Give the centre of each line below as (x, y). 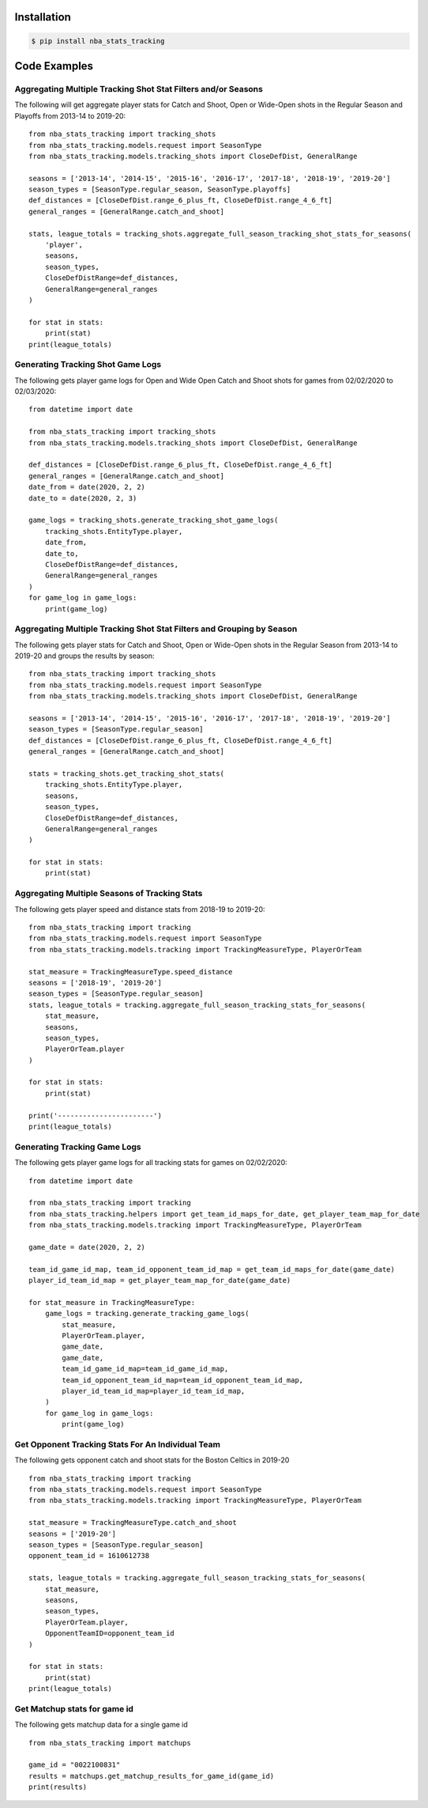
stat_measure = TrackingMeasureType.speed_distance (131, 972)
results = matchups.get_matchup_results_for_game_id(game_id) (152, 1776)
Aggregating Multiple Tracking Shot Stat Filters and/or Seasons (139, 89)
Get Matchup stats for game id (74, 1708)
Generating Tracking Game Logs (78, 1147)
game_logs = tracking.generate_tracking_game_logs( (147, 1314)
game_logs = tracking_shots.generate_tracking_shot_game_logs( (154, 520)
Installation (43, 17)
